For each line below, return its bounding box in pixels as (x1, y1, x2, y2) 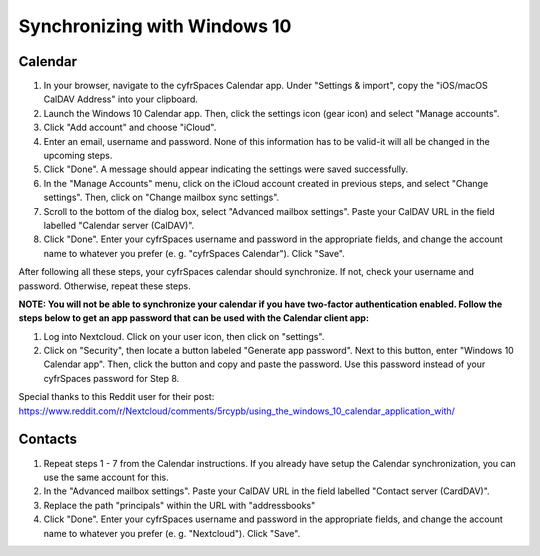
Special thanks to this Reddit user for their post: (18, 391, 215, 403)
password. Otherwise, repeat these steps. (18, 280, 191, 292)
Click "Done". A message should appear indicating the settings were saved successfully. (43, 163, 409, 175)
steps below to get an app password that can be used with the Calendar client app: (18, 312, 370, 324)
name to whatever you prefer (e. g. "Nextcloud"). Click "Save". (43, 527, 301, 539)
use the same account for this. (43, 471, 169, 483)
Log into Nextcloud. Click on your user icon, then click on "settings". (43, 330, 325, 342)
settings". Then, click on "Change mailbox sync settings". (43, 191, 280, 204)
